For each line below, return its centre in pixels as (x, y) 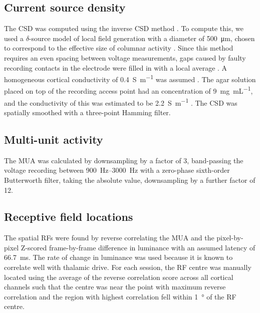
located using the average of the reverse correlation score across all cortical (119, 277)
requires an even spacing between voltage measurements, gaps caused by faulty (125, 57)
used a (14, 38)
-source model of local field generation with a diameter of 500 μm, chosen (142, 38)
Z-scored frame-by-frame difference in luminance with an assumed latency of (138, 247)
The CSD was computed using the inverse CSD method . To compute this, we (124, 28)
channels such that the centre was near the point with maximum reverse (115, 287)
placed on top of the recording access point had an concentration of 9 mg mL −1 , (128, 90)
